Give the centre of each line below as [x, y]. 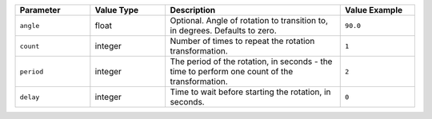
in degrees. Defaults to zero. [224, 30]
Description [193, 10]
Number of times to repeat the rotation [242, 41]
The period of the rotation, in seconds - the [251, 61]
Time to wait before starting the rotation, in [250, 92]
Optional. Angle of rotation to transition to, [249, 20]
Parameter [40, 10]
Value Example [374, 10]
